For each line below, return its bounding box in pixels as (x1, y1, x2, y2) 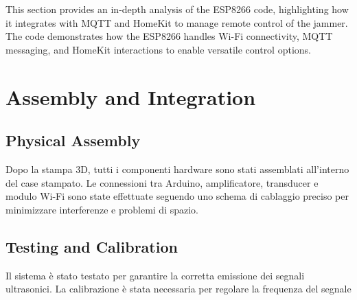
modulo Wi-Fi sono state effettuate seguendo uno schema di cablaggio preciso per (5, 189, 349, 203)
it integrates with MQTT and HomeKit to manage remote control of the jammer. (5, 15, 348, 30)
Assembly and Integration (5, 82, 256, 111)
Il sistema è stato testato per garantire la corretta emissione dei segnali (5, 268, 305, 282)
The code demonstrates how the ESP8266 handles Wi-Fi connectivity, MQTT (5, 29, 333, 43)
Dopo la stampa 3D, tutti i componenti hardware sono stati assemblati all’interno (5, 161, 349, 176)
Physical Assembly (5, 130, 141, 151)
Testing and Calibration (5, 235, 178, 257)
